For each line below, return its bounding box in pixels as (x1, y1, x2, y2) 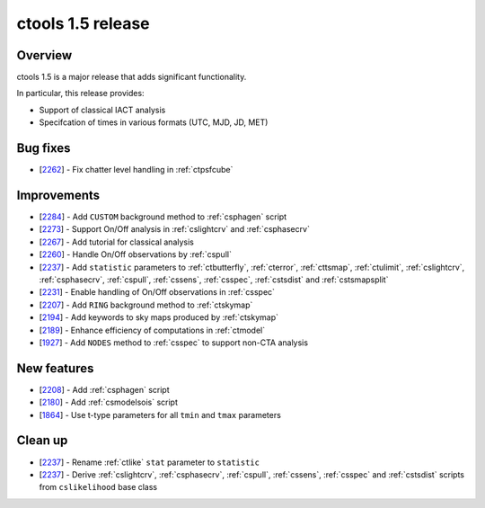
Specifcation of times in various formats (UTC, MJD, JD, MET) (39, 117, 269, 128)
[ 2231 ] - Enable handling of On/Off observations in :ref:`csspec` (39, 287, 276, 298)
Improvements (16, 187, 101, 202)
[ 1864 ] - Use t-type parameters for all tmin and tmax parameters (39, 409, 282, 420)
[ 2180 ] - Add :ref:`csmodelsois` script (39, 397, 179, 408)
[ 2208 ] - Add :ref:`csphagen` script (39, 384, 170, 395)
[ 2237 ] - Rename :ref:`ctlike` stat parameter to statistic (39, 457, 260, 468)
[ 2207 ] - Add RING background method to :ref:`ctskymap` (39, 299, 253, 310)
